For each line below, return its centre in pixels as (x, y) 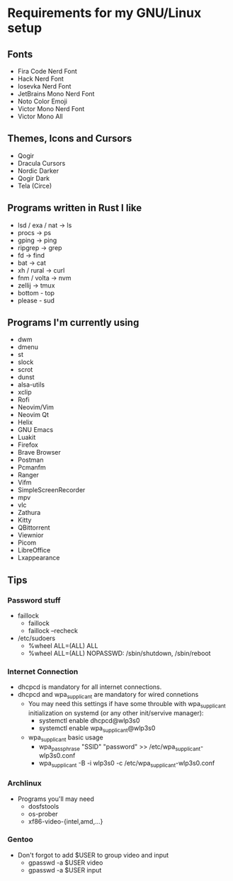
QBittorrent (34, 528)
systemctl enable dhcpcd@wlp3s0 (89, 721)
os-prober (43, 814)
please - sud (36, 300)
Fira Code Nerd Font (47, 71)
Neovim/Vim (36, 407)
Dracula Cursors (41, 163)
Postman (30, 460)
